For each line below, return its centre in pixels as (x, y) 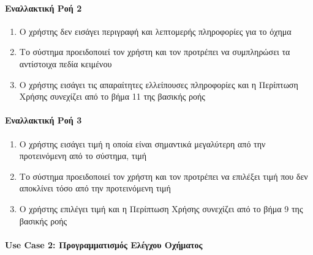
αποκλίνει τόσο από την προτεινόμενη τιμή (95, 188)
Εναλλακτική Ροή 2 (43, 8)
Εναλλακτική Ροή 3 (43, 120)
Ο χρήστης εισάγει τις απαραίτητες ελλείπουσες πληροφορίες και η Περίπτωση (159, 84)
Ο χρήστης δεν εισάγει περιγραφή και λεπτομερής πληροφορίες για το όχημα (155, 31)
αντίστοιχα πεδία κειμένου (66, 63)
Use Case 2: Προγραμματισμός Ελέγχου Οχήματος (104, 244)
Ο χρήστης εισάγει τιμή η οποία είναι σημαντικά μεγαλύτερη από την (142, 143)
